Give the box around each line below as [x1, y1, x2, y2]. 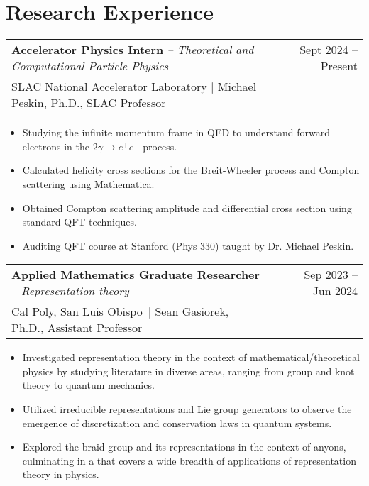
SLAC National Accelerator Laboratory [11, 78, 207, 95]
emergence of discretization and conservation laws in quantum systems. [22, 415, 332, 430]
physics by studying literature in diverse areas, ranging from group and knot [22, 363, 355, 378]
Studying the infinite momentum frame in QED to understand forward [22, 125, 330, 140]
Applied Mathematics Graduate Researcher [11, 266, 260, 283]
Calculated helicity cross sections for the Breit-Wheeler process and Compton [22, 162, 360, 177]
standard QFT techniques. [22, 214, 137, 229]
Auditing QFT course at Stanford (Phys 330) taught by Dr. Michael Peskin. [22, 238, 354, 253]
